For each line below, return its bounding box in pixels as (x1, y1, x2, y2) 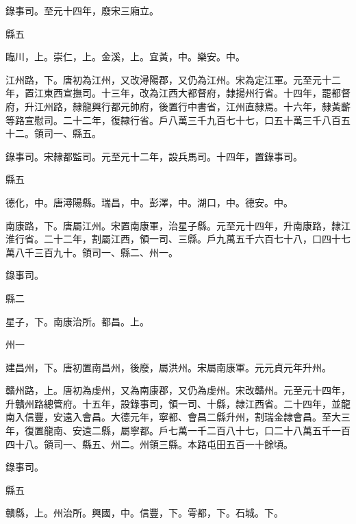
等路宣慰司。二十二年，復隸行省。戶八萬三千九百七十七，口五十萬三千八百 (5, 112, 341, 127)
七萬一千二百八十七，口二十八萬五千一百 (168, 423, 351, 438)
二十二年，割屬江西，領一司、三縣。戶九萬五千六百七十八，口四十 (43, 232, 341, 246)
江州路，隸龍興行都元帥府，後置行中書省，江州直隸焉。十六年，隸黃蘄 (34, 99, 351, 113)
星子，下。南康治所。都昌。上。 (5, 314, 149, 328)
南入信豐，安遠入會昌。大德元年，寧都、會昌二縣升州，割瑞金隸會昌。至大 (5, 410, 341, 424)
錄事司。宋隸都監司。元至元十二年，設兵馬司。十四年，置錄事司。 (5, 149, 303, 163)
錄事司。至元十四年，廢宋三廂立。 (5, 3, 159, 17)
